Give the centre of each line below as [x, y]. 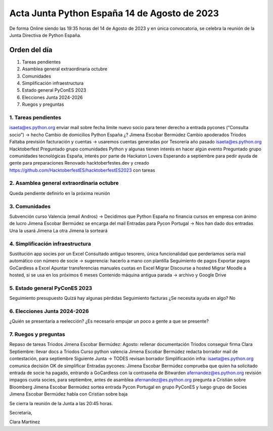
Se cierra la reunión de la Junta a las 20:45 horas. [61, 403]
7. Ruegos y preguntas [37, 334]
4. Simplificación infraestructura [50, 244]
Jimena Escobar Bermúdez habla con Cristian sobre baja [69, 394]
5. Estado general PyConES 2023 [51, 288]
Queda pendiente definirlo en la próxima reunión [60, 193]
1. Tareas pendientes [35, 117]
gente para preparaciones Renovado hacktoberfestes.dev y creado [79, 163]
